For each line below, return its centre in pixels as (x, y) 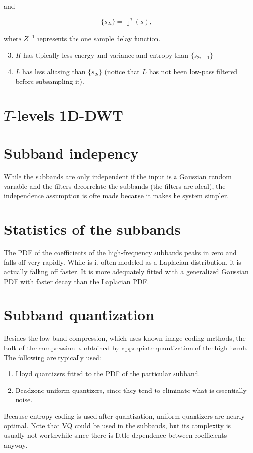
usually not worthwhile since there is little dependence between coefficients (116, 435)
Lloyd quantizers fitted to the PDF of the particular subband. (108, 374)
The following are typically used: (53, 357)
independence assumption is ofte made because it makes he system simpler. (117, 196)
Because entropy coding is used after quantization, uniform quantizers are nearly (124, 416)
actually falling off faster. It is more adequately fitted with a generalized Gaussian (126, 271)
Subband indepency (71, 153)
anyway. (16, 444)
